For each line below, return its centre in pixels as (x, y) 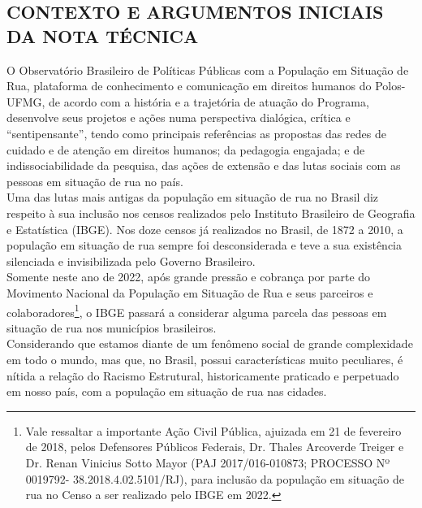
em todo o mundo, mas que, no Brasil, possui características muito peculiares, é (205, 359)
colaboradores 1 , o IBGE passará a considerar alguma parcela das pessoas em (197, 310)
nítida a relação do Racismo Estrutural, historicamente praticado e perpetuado (203, 375)
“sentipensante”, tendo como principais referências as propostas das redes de (196, 133)
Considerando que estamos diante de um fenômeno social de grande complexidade (210, 343)
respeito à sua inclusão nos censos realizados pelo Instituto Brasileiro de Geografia (211, 213)
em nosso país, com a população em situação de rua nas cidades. (167, 391)
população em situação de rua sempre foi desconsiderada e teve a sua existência (205, 245)
